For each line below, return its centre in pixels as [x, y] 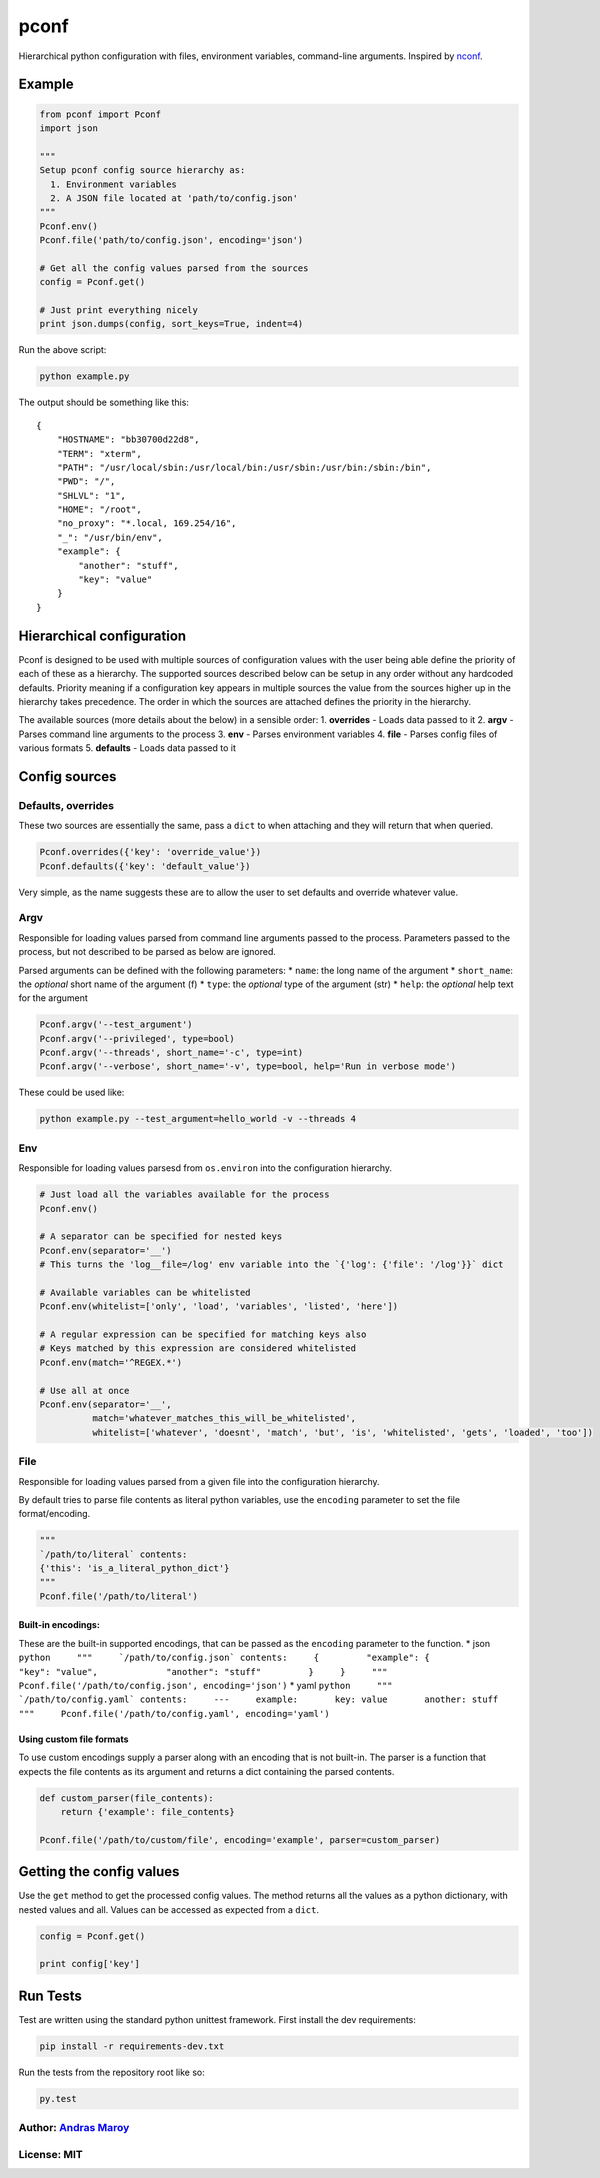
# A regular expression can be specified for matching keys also [203, 1334]
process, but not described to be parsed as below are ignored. [147, 952]
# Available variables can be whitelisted [145, 1292]
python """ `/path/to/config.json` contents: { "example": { [224, 1658]
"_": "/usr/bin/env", [110, 537]
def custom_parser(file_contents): [126, 1798]
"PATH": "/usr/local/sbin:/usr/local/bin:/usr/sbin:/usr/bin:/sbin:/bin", [244, 467]
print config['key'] [89, 1964]
